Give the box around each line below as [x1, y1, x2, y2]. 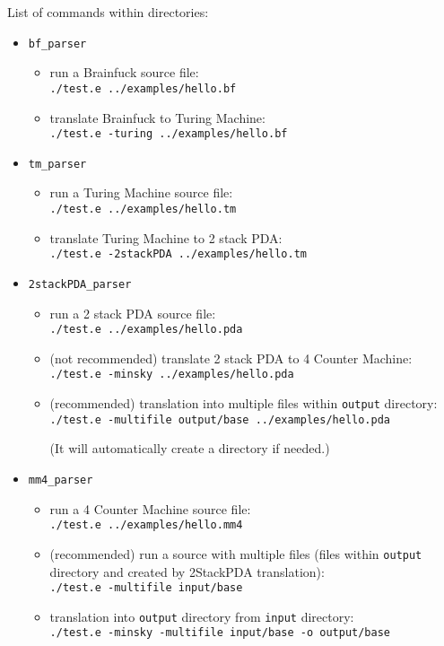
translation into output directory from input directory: [49, 607, 354, 625]
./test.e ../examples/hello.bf [49, 82, 237, 95]
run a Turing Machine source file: [49, 183, 233, 202]
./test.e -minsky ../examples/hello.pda [49, 368, 294, 381]
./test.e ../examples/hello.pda [49, 323, 243, 336]
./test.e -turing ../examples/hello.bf [49, 127, 288, 141]
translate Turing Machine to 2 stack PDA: [49, 228, 283, 247]
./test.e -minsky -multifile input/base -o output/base [49, 626, 391, 640]
